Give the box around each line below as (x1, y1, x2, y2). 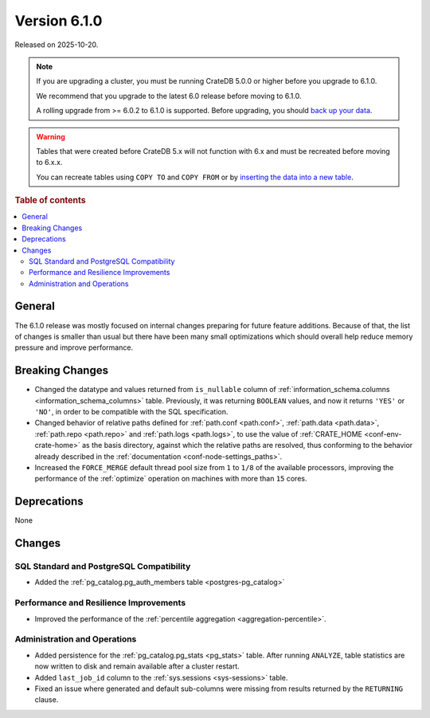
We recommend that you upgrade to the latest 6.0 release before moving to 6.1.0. (36, 91, 302, 100)
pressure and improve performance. (14, 343, 134, 352)
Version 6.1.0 (14, 12, 103, 29)
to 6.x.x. (36, 158, 63, 167)
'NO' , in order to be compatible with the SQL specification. (34, 407, 229, 417)
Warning (36, 131, 65, 141)
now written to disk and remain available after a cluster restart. (34, 661, 240, 671)
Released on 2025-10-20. (14, 40, 99, 49)
